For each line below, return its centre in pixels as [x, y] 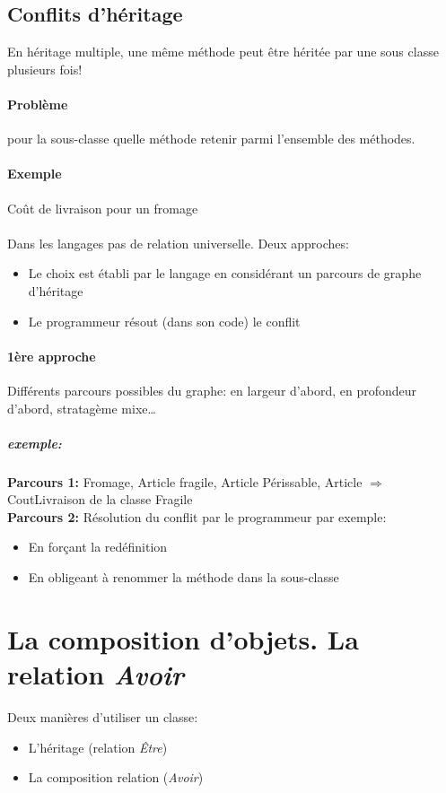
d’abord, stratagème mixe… [82, 408]
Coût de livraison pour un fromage [103, 208]
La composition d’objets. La [183, 638]
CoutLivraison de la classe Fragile [100, 499]
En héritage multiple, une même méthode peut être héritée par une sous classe [223, 52]
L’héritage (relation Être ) [98, 747]
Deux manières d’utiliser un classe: [103, 716]
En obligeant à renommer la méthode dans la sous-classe [184, 577]
